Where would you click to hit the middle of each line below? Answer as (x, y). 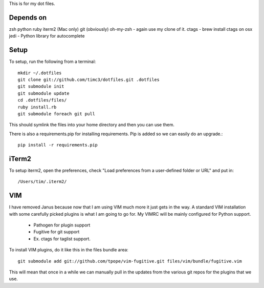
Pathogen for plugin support (62, 225)
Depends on (28, 17)
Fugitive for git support (56, 232)
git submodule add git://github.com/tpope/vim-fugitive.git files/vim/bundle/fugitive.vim (130, 261)
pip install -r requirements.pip (58, 145)
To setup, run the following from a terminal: (53, 62)
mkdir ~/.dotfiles (40, 73)
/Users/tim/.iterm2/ (42, 182)
